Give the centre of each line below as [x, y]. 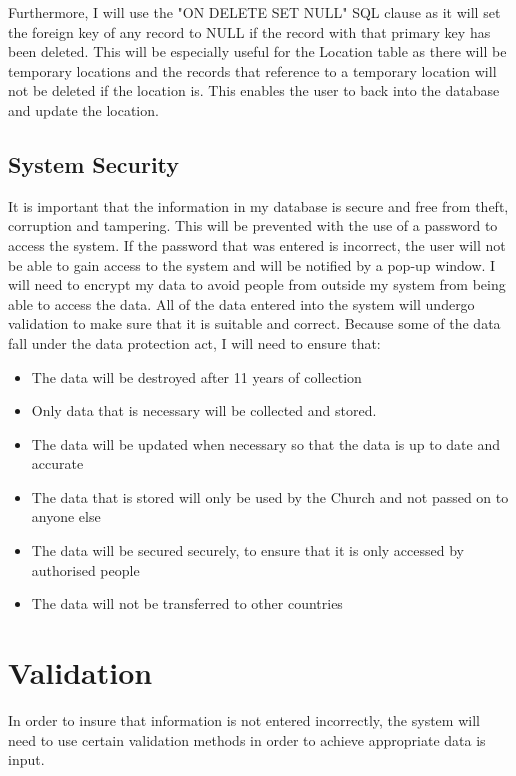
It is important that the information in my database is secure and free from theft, [258, 205]
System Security [94, 163]
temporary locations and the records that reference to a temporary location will [252, 70]
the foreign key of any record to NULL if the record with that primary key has [249, 31]
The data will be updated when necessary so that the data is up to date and [265, 443]
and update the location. [83, 109]
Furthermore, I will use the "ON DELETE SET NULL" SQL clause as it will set [254, 12]
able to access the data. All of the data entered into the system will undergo [241, 303]
